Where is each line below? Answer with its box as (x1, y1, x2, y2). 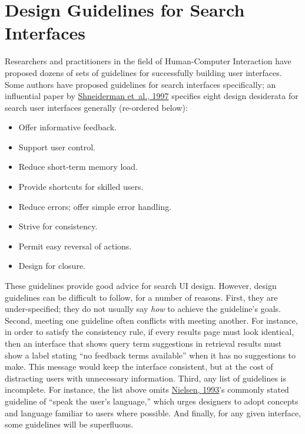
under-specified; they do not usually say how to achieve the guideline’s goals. (5, 303, 281, 315)
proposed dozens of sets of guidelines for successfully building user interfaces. (5, 66, 282, 78)
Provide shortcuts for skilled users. (18, 180, 144, 193)
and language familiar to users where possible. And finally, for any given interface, (5, 406, 301, 419)
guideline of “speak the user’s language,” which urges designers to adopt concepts (5, 394, 299, 407)
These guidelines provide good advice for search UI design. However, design (5, 280, 277, 292)
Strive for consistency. (18, 220, 98, 232)
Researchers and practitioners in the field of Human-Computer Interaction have (5, 55, 291, 67)
